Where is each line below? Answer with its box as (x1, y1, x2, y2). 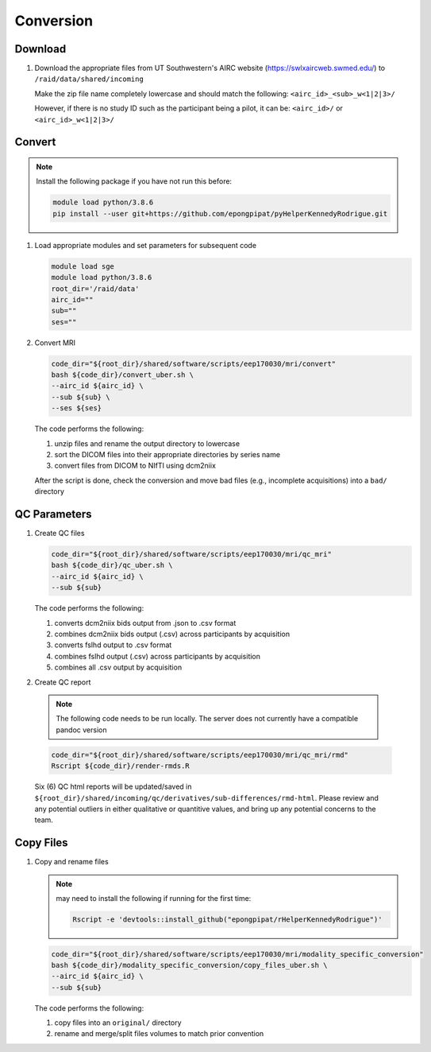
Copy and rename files (34, 857, 109, 867)
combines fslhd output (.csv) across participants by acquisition (54, 651, 261, 661)
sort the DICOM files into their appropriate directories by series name (54, 450, 281, 460)
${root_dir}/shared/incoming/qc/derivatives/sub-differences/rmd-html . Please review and (34, 793, 379, 802)
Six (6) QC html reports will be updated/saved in (34, 782, 192, 791)
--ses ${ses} (51, 404, 102, 413)
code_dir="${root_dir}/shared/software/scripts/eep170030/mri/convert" (51, 359, 337, 368)
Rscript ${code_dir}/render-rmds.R (51, 762, 190, 771)
